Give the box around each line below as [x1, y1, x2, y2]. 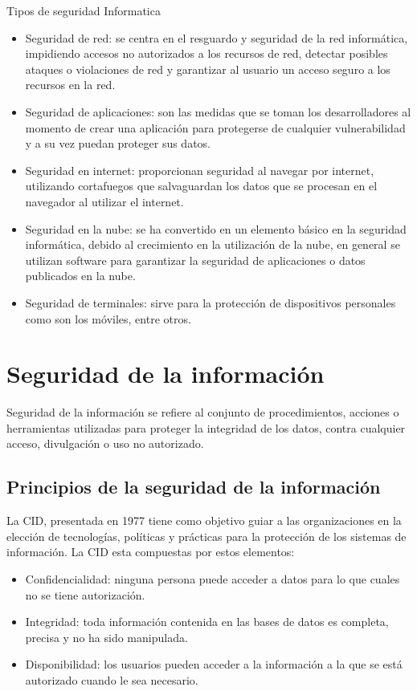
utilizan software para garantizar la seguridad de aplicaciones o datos [25, 251, 366, 268]
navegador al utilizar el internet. [25, 193, 184, 209]
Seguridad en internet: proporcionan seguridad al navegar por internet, [25, 161, 374, 178]
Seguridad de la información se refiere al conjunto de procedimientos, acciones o [6, 404, 399, 421]
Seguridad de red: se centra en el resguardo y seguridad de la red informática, [25, 29, 408, 46]
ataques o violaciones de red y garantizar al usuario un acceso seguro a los [25, 60, 390, 77]
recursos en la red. [25, 76, 116, 93]
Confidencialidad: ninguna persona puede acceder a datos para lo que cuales [25, 570, 400, 587]
